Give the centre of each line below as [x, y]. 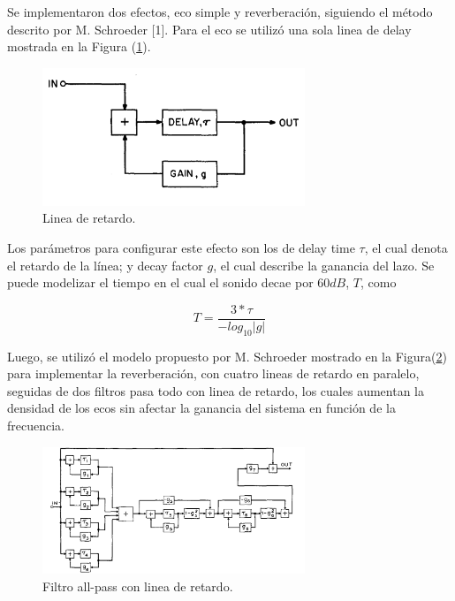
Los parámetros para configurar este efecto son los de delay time [181, 247]
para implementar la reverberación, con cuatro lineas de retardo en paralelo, [213, 373]
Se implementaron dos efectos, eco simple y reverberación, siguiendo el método [220, 11]
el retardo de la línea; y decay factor [105, 265]
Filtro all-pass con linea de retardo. [138, 586]
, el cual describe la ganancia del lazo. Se [324, 265]
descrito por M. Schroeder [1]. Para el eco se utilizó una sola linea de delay [209, 29]
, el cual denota [406, 247]
